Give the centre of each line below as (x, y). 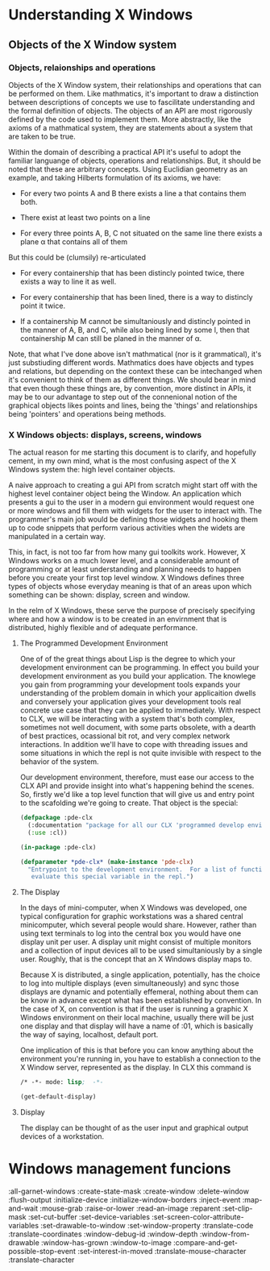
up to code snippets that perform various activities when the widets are (127, 528)
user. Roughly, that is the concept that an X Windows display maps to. (136, 959)
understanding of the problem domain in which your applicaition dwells (138, 693)
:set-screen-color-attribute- (198, 1217)
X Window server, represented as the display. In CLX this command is (135, 1067)
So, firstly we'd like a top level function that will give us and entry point (137, 795)
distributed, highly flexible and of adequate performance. (103, 628)
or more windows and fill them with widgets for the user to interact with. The (135, 511)
